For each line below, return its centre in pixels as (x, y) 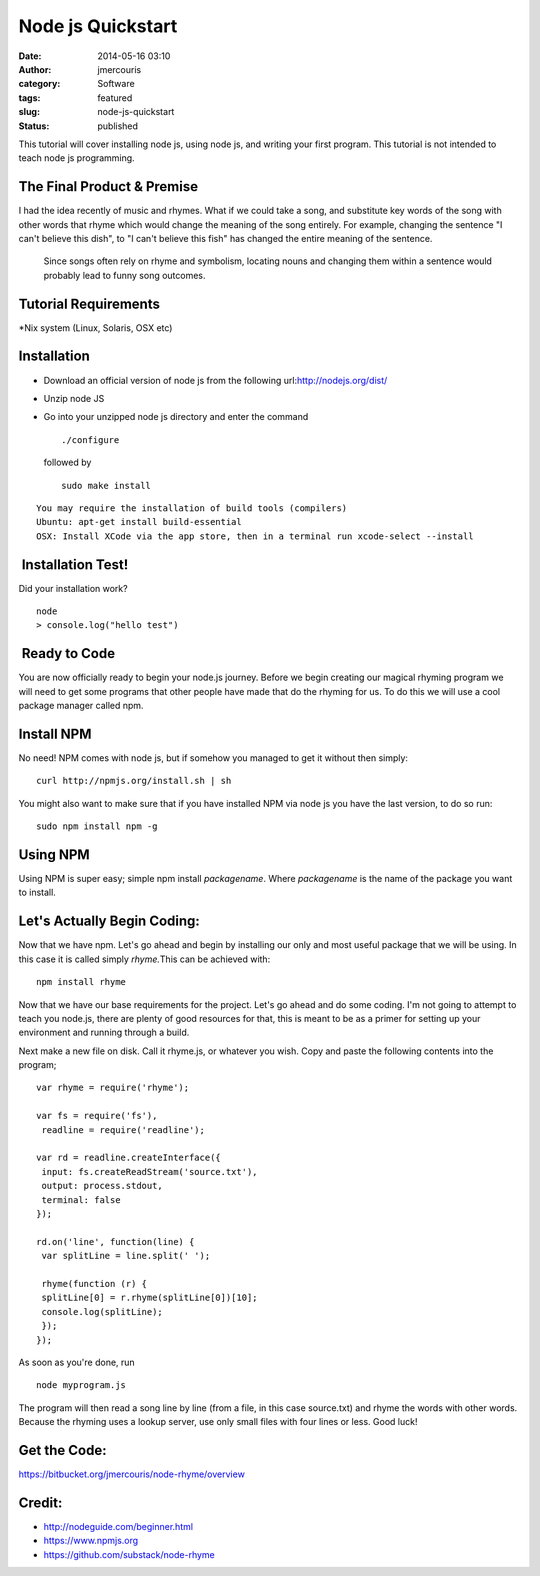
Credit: (40, 1502)
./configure (90, 439)
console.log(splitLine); (102, 1311)
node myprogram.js (81, 1385)
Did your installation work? (73, 588)
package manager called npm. (81, 706)
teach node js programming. (76, 158)
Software (116, 84)
